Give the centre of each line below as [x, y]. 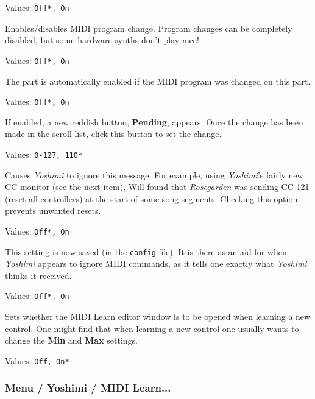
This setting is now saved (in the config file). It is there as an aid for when [146, 251]
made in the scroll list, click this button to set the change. [113, 134]
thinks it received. [38, 275]
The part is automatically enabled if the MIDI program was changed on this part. [158, 81]
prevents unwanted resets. [53, 210]
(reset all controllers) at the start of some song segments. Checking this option [151, 198]
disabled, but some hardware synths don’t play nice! [102, 40]
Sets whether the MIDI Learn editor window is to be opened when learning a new [158, 316]
